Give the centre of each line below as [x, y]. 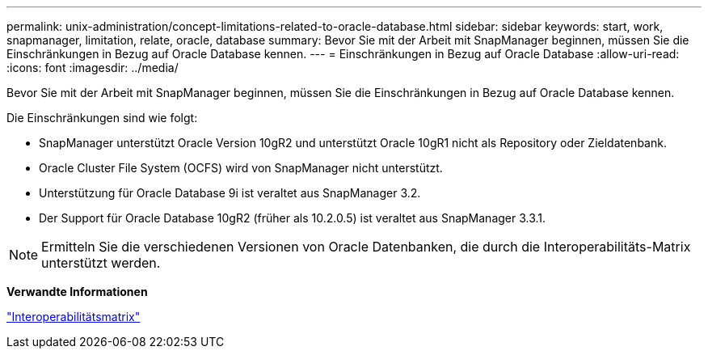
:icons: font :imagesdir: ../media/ [93, 68]
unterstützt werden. [101, 263]
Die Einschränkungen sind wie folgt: [102, 118]
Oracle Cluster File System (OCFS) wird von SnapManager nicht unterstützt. [241, 168]
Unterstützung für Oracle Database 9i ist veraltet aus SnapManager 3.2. [230, 193]
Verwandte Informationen [77, 292]
